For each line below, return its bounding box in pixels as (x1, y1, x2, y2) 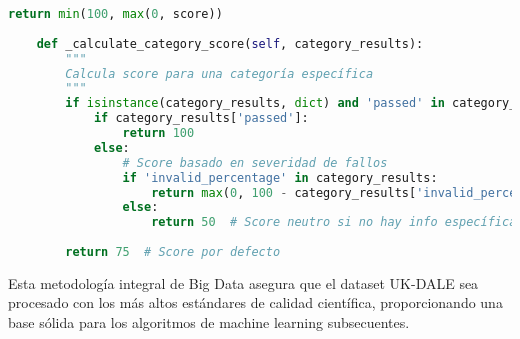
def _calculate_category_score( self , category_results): (36, 36, 424, 51)
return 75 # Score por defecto (65, 245, 281, 259)
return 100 (122, 126, 195, 140)
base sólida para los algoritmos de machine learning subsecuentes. (8, 312, 410, 333)
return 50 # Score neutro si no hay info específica (151, 215, 517, 230)
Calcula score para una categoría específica (65, 66, 374, 81)
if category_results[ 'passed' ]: (93, 111, 309, 126)
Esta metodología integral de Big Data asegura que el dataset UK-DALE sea (8, 272, 479, 293)
